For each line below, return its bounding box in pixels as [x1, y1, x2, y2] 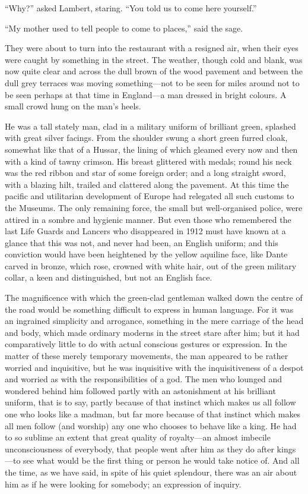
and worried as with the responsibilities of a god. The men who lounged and [5, 373, 282, 385]
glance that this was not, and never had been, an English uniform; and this [5, 236, 278, 248]
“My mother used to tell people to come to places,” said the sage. [5, 21, 243, 34]
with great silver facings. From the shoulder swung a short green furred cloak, [5, 131, 288, 144]
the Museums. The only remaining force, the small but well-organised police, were [5, 201, 303, 213]
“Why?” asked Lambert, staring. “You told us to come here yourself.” [5, 2, 257, 14]
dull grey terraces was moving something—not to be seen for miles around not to [5, 76, 300, 89]
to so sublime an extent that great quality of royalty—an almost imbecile [5, 431, 271, 443]
